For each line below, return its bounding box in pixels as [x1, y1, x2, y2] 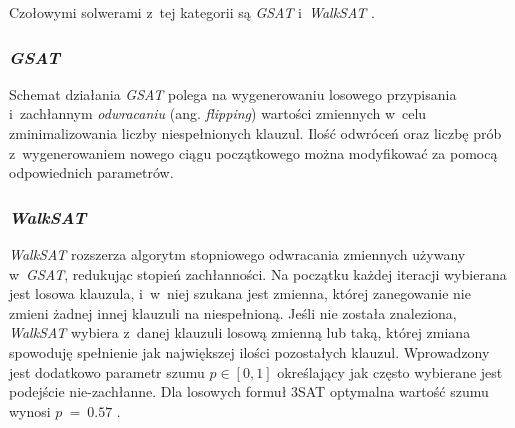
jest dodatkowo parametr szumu [9, 361, 205, 382]
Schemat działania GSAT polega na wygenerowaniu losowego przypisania [9, 83, 457, 104]
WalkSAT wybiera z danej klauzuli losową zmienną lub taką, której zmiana [9, 322, 471, 343]
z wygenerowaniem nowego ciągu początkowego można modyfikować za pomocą [9, 142, 498, 163]
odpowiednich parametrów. [9, 162, 174, 183]
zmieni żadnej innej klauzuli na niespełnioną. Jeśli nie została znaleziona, [9, 302, 457, 323]
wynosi [9, 400, 51, 421]
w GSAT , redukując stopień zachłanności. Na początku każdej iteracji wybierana [9, 263, 507, 284]
